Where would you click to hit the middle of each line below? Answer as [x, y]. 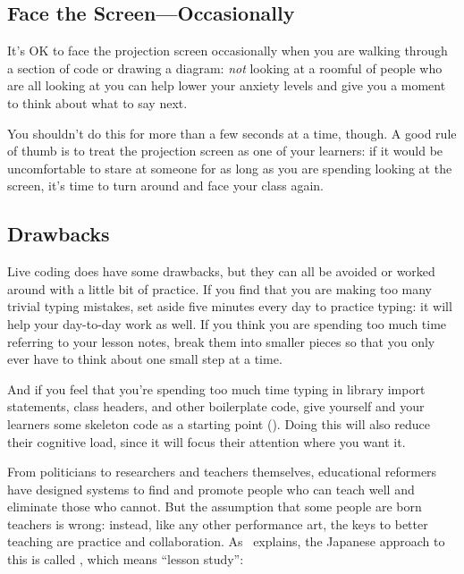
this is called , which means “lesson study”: [126, 559]
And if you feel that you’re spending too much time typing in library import [216, 388]
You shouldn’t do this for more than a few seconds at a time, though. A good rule [232, 133]
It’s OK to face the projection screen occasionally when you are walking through [228, 51]
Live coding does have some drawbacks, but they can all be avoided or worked [221, 271]
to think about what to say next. [97, 102]
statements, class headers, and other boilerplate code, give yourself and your [216, 406]
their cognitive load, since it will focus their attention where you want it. [207, 441]
